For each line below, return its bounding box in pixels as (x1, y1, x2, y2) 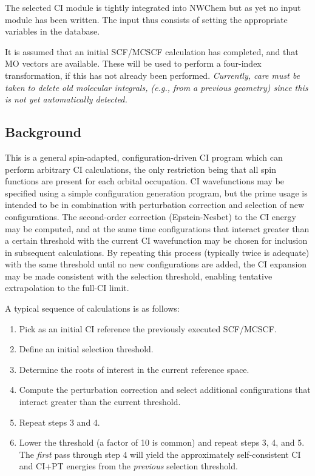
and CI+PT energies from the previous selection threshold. (19, 460, 238, 472)
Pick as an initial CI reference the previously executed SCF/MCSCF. (19, 322, 277, 335)
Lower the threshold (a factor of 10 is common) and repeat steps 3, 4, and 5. (19, 436, 305, 449)
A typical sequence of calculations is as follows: (5, 302, 180, 315)
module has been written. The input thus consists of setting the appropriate (5, 13, 288, 25)
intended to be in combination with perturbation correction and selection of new (5, 198, 304, 211)
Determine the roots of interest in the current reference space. (19, 363, 249, 375)
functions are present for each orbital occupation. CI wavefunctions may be (5, 175, 285, 187)
